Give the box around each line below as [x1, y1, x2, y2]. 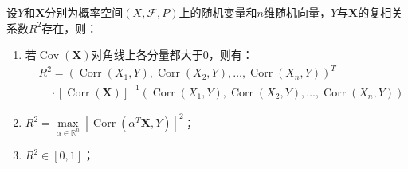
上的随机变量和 [178, 4, 257, 20]
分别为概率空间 [45, 4, 124, 20]
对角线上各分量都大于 [91, 46, 203, 63]
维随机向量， [263, 4, 331, 20]
